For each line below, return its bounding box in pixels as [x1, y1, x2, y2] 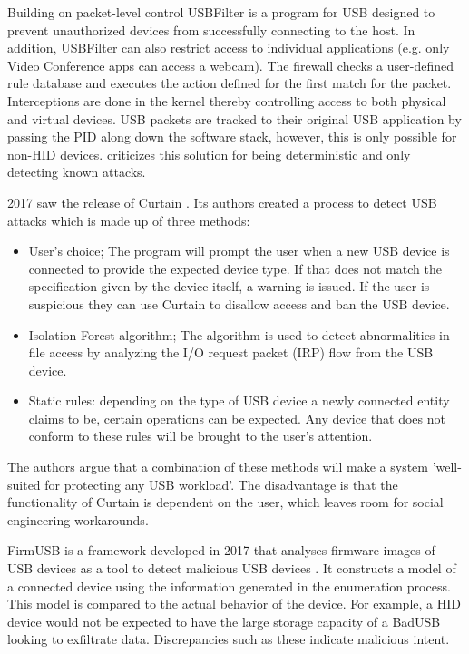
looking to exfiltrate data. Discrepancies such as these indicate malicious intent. [7, 630, 450, 649]
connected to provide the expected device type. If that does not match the [28, 259, 442, 278]
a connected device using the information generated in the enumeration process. [7, 576, 451, 595]
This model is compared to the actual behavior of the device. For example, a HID [7, 594, 461, 613]
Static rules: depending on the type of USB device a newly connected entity [28, 391, 450, 410]
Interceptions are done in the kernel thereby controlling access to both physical [7, 91, 446, 110]
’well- [432, 457, 462, 476]
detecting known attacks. [7, 162, 146, 181]
